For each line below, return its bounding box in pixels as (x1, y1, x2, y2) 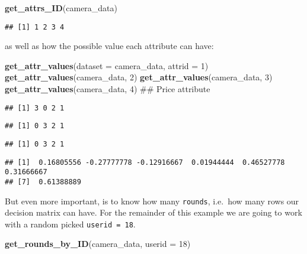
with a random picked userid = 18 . (5, 217, 136, 230)
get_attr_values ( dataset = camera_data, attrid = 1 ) (5, 59, 209, 71)
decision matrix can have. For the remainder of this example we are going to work (5, 206, 302, 219)
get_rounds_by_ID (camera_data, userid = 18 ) (5, 237, 191, 250)
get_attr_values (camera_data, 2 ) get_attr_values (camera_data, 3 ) (5, 71, 273, 83)
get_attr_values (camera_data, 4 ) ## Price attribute (5, 83, 210, 95)
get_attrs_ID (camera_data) (5, 2, 118, 14)
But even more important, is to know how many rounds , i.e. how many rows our (5, 194, 299, 207)
